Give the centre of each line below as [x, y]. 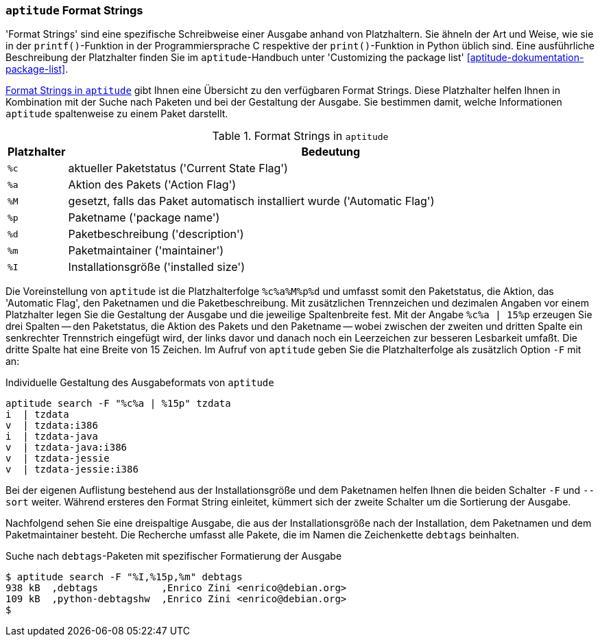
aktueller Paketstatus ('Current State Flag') [178, 168]
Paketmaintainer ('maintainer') [146, 251]
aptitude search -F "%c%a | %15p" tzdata [118, 404]
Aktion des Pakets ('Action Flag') [152, 185]
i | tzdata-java [52, 437]
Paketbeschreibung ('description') [156, 234]
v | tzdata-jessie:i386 [72, 469]
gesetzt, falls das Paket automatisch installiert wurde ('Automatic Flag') [251, 201]
